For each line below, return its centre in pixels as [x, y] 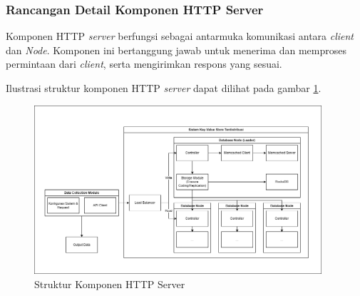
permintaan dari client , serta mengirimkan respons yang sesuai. [144, 64]
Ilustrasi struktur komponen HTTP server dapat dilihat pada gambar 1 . [164, 88]
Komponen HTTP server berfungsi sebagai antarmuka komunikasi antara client [180, 36]
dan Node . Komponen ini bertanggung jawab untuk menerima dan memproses [176, 50]
